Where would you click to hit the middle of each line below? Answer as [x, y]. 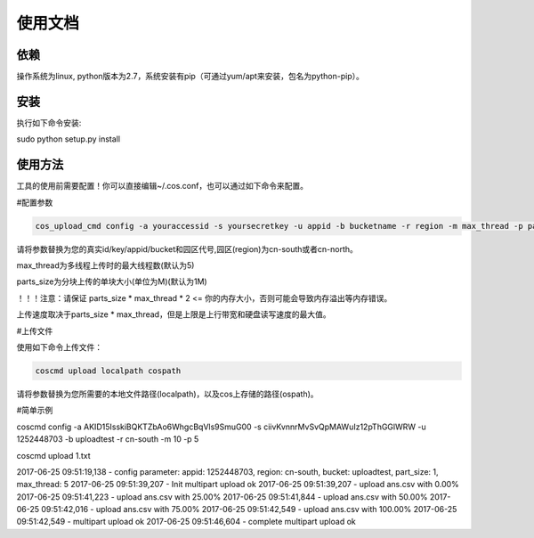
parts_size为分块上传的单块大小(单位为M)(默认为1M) [112, 281]
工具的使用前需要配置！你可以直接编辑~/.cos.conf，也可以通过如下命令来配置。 [162, 186]
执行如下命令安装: [49, 122]
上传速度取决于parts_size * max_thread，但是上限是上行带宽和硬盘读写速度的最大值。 [174, 314]
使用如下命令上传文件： [59, 346]
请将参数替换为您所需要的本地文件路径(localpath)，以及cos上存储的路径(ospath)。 [168, 394]
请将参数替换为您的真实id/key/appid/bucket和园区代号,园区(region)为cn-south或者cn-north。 [187, 249]
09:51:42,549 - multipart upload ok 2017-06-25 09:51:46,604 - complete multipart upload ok [186, 522]
